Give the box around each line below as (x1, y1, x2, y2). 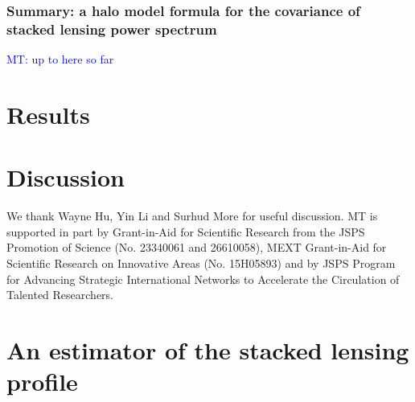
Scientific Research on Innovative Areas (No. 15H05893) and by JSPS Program (6, 255, 396, 272)
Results (6, 97, 90, 130)
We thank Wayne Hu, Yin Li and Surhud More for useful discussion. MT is (6, 207, 378, 224)
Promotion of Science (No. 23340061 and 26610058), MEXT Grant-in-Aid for (6, 239, 387, 256)
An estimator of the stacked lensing (6, 333, 409, 366)
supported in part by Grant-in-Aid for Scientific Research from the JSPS (6, 223, 365, 240)
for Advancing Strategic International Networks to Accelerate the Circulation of (6, 270, 400, 287)
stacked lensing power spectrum (6, 18, 217, 39)
